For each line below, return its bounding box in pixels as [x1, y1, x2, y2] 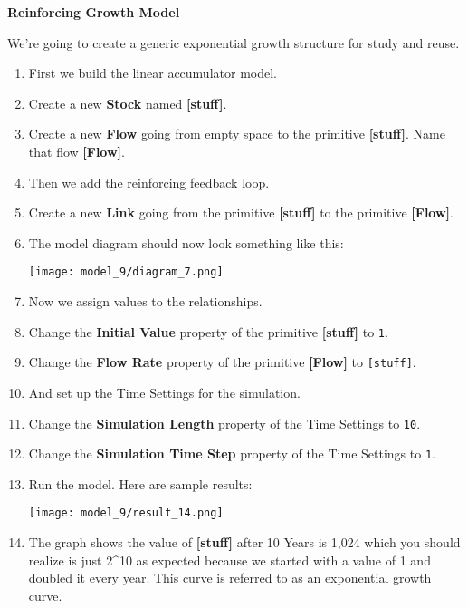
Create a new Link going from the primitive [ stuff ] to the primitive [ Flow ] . [28, 203, 454, 222]
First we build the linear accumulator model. [28, 63, 277, 82]
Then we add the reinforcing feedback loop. [28, 172, 270, 191]
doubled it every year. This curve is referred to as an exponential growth [28, 568, 432, 587]
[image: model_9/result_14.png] [28, 507, 224, 520]
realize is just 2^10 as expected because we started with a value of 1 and [28, 550, 431, 569]
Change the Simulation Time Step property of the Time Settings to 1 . [28, 444, 435, 463]
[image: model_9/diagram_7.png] [28, 265, 224, 279]
